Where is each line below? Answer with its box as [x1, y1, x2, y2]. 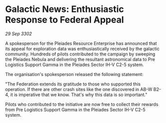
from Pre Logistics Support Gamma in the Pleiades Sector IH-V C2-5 [5, 106, 146, 112]
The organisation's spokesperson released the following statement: [5, 71, 144, 77]
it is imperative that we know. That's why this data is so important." [10, 91, 148, 97]
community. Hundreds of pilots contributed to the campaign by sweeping [5, 51, 156, 57]
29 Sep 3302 [5, 30, 32, 36]
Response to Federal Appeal [5, 14, 124, 25]
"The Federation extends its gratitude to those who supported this [5, 81, 141, 87]
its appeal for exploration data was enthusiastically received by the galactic [5, 45, 160, 51]
